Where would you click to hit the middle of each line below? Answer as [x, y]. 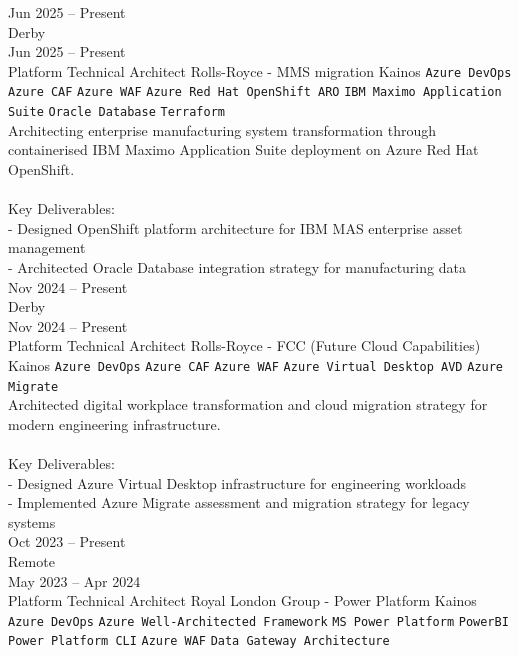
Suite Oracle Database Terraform [116, 112]
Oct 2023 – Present [67, 541]
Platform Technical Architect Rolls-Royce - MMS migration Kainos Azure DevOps [260, 70]
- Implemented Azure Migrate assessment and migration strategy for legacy [239, 502]
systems [32, 521]
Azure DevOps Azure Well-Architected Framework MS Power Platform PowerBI [258, 621]
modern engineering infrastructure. [114, 423]
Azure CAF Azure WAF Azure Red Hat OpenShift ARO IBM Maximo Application [255, 92]
